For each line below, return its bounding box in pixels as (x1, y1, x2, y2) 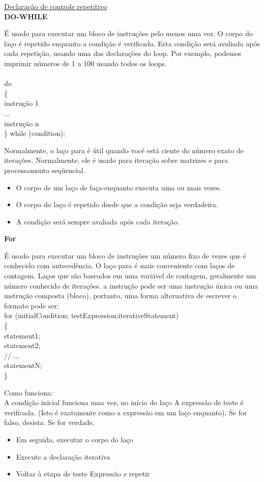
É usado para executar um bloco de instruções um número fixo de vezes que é (4, 250, 246, 261)
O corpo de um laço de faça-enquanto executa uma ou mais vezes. (16, 182, 222, 192)
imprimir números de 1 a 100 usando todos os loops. (4, 58, 167, 68)
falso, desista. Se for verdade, (4, 417, 95, 428)
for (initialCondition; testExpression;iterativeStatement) (4, 310, 179, 321)
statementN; (4, 360, 42, 371)
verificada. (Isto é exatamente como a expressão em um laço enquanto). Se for (4, 407, 247, 417)
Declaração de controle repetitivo (4, 1, 107, 11)
